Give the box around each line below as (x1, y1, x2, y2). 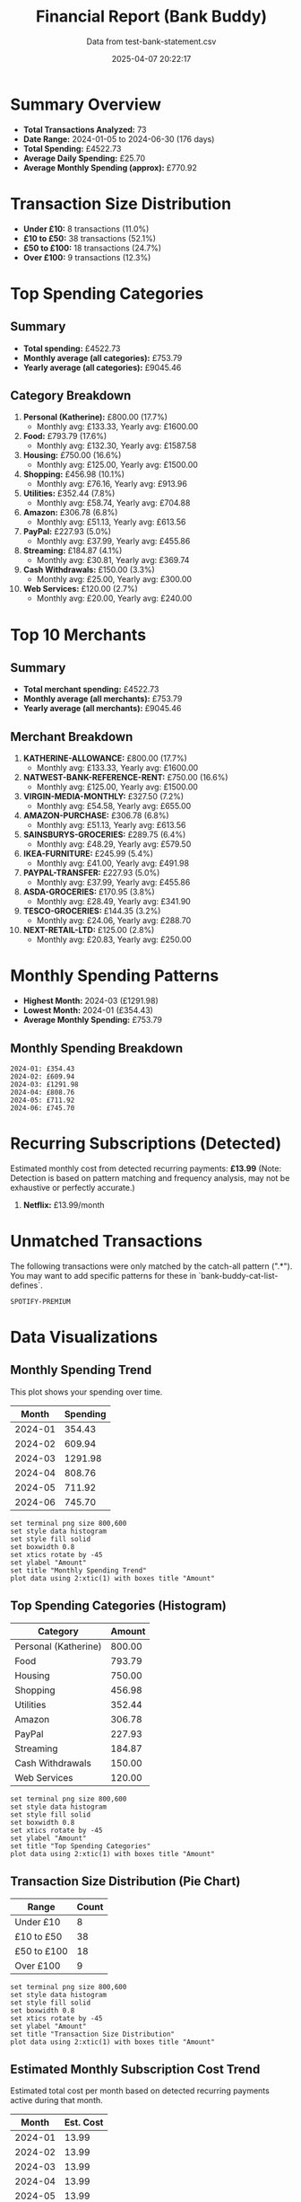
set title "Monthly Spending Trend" (10, 1565, 147, 1575)
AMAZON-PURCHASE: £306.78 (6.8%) (22, 810, 169, 821)
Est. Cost (64, 2117, 104, 2129)
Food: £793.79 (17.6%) (22, 431, 107, 442)
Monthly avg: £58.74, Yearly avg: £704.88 (36, 498, 191, 508)
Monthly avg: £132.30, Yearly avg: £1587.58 (36, 440, 197, 451)
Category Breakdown (10, 388, 132, 403)
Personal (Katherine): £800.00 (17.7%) (22, 411, 168, 423)
